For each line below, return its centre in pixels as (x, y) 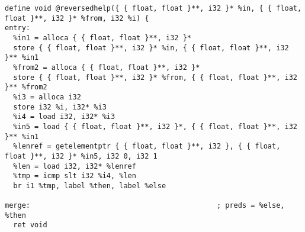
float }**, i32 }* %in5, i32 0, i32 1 (81, 156)
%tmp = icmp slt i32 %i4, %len (75, 176)
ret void (30, 225)
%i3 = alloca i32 (47, 97)
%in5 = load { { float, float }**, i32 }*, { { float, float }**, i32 (155, 126)
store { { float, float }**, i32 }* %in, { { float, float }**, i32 (151, 48)
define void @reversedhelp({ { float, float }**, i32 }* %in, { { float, (153, 8)
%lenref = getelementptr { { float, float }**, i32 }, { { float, (147, 146)
